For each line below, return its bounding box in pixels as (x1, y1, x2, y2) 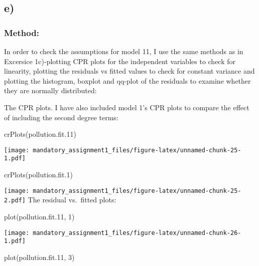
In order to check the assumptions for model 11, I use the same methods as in (4, 46, 243, 56)
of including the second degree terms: (4, 112, 118, 122)
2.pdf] (4, 197, 26, 204)
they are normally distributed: (4, 85, 97, 96)
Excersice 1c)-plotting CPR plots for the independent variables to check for (4, 56, 236, 66)
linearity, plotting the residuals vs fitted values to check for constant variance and (4, 66, 255, 76)
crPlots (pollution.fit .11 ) (4, 129, 76, 139)
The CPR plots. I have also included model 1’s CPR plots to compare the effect (4, 102, 249, 112)
